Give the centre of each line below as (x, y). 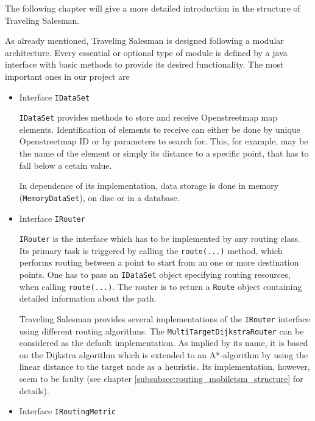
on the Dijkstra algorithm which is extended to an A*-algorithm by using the (164, 354)
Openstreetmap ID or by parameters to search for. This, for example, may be (164, 141)
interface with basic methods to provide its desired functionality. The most (144, 64)
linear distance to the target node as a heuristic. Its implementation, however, (165, 366)
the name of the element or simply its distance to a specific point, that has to (164, 153)
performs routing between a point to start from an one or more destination (159, 262)
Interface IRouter (52, 218)
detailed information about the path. (88, 298)
